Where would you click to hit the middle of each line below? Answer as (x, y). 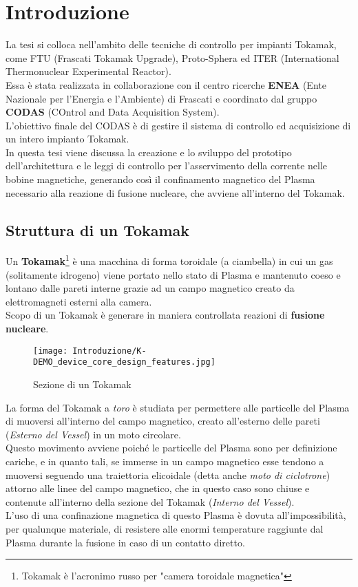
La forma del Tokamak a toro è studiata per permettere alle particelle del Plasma (178, 407)
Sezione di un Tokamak (82, 384)
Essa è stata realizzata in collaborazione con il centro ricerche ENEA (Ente (166, 84)
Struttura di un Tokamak (98, 230)
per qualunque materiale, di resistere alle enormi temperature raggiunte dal (165, 528)
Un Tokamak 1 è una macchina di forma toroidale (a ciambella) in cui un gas (169, 260)
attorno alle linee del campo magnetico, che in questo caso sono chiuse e (158, 488)
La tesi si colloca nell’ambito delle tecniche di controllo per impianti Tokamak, (171, 44)
